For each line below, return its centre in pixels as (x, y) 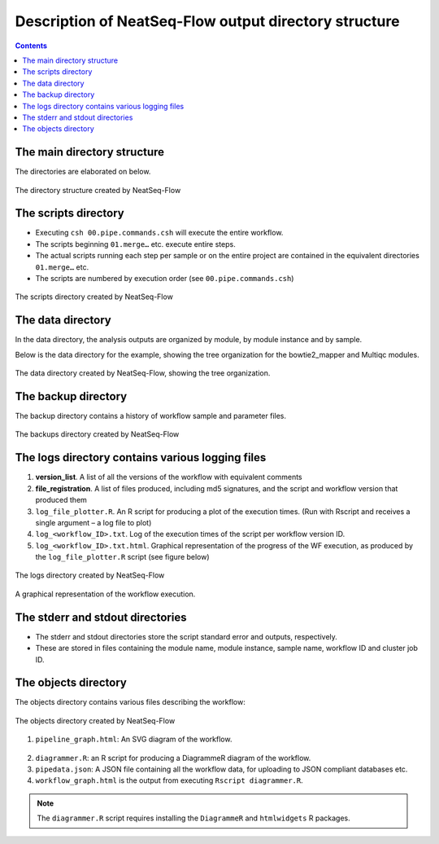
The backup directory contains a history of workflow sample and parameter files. (151, 416)
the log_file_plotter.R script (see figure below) (123, 557)
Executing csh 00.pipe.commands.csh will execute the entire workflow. (159, 233)
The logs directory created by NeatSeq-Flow (90, 575)
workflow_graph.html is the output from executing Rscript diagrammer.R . (170, 780)
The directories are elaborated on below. (83, 172)
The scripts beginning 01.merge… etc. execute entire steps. (135, 244)
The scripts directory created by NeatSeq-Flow (94, 297)
